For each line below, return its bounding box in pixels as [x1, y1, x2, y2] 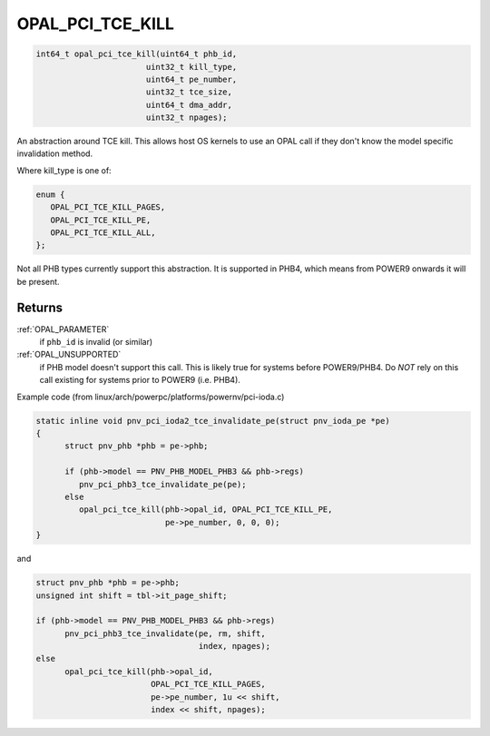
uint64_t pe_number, [145, 74, 238, 84]
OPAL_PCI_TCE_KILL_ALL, [50, 228, 156, 238]
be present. [16, 276, 60, 287]
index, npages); [198, 641, 271, 652]
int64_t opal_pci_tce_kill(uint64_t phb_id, [35, 49, 238, 59]
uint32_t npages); [145, 113, 228, 123]
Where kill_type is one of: [16, 164, 113, 176]
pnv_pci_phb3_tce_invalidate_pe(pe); [78, 479, 247, 489]
